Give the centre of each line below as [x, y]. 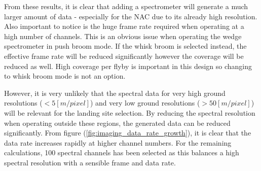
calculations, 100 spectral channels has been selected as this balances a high [122, 152]
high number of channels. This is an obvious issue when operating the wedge [123, 36]
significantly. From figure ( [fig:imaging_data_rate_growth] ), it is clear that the [128, 133]
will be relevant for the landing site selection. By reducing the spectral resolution [130, 112]
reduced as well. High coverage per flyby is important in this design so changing [128, 66]
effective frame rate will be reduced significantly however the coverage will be [124, 56]
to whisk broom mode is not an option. [65, 76]
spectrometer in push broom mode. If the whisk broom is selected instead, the [125, 46]
